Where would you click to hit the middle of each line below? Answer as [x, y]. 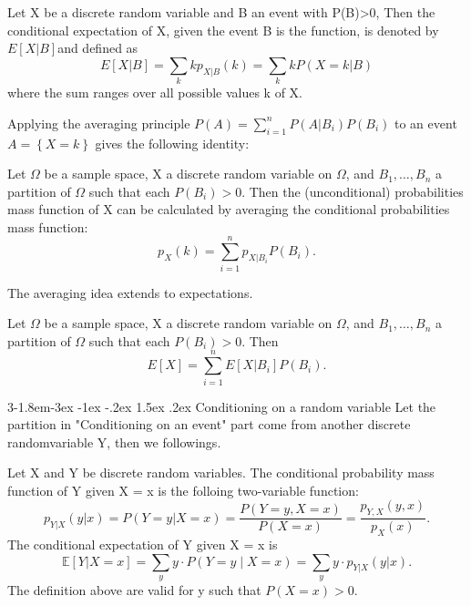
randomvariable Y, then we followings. [114, 442]
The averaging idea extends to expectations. [130, 292]
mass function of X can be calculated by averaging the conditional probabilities [229, 209]
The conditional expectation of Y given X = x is [143, 544]
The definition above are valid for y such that [134, 590]
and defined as [98, 48]
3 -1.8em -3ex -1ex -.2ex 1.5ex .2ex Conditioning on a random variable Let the [222, 406]
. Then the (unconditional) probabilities [353, 191]
